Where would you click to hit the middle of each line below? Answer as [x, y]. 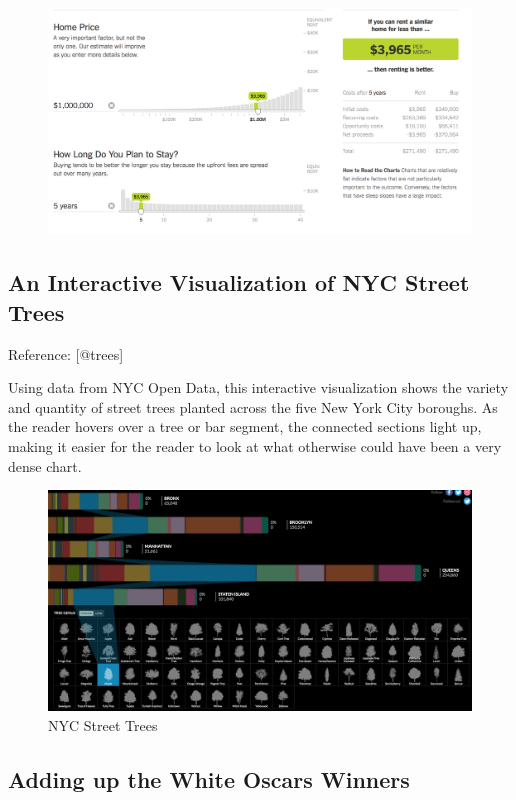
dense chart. [45, 465]
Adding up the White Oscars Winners [209, 778]
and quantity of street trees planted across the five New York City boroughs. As [253, 406]
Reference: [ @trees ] [66, 353]
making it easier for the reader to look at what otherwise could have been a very [255, 446]
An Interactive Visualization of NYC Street [239, 282]
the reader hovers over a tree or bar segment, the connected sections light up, [245, 426]
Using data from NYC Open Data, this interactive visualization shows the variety [258, 387]
